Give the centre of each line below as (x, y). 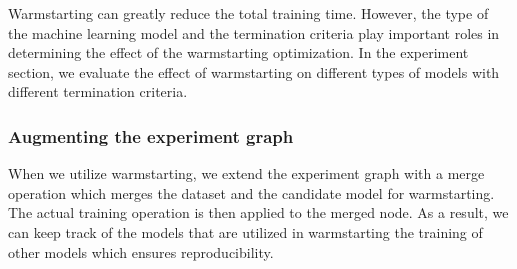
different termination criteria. (98, 91)
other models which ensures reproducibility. (141, 251)
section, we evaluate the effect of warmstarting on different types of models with (254, 71)
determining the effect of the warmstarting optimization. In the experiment (238, 52)
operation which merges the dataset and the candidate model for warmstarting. (251, 192)
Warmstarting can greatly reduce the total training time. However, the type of (248, 13)
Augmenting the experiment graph (151, 135)
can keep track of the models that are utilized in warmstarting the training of (245, 231)
